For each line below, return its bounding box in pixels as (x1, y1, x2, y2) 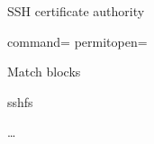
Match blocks (7, 62, 81, 81)
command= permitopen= (7, 31, 148, 50)
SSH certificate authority (7, 2, 145, 20)
